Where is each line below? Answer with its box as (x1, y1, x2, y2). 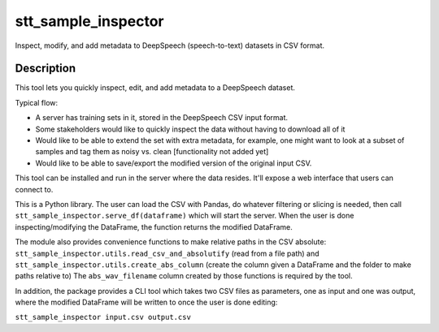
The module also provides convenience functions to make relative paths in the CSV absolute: (15, 237, 327, 247)
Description (15, 62, 76, 75)
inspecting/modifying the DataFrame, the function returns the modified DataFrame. (15, 222, 293, 231)
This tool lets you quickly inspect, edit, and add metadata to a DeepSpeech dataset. (15, 83, 296, 93)
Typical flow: (15, 97, 59, 107)
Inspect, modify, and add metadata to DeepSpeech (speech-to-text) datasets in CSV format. (15, 41, 325, 50)
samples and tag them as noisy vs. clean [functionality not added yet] (35, 147, 269, 157)
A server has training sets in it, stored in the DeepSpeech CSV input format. (35, 113, 289, 123)
